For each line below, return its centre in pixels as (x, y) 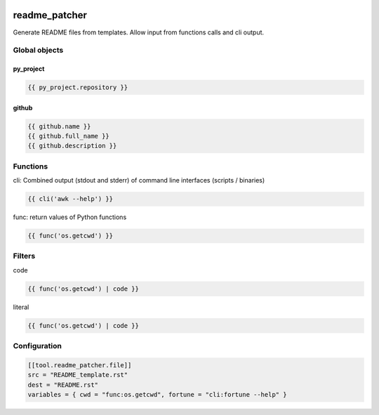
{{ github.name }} (59, 126)
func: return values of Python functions (70, 217)
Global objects (38, 51)
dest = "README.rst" (63, 385)
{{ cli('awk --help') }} (71, 199)
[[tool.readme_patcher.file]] (80, 365)
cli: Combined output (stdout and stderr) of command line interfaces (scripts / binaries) (139, 180)
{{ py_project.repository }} (78, 87)
